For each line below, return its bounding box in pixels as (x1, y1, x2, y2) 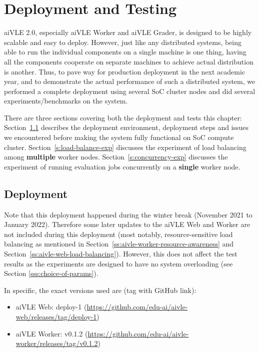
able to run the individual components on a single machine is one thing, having (4, 46, 246, 57)
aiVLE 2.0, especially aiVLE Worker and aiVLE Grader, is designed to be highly (4, 27, 252, 37)
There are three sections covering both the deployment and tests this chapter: (4, 112, 242, 122)
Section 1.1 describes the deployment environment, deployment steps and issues (4, 122, 249, 132)
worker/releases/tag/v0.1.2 (15, 338, 98, 348)
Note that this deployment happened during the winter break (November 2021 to (4, 209, 252, 219)
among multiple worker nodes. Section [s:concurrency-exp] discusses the (4, 151, 228, 162)
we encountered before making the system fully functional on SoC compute (4, 132, 234, 142)
